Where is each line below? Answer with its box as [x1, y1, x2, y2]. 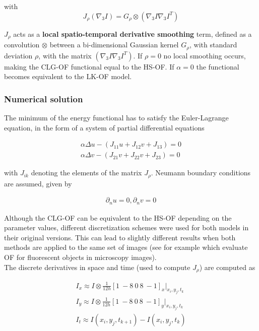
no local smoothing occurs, [163, 50, 246, 60]
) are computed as [199, 261, 255, 272]
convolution [4, 39, 40, 50]
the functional [196, 61, 239, 72]
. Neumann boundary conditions [151, 167, 251, 178]
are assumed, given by [4, 178, 72, 188]
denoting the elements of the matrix [31, 167, 142, 178]
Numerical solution [4, 92, 83, 105]
